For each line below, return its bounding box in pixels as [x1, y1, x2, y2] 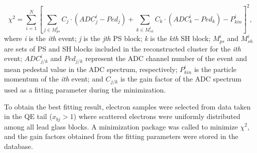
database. [4, 140, 33, 151]
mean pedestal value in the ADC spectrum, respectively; [4, 63, 178, 74]
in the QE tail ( [4, 111, 52, 121]
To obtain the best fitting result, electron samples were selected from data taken [4, 101, 251, 111]
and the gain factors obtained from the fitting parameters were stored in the [4, 131, 238, 141]
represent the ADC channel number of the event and [85, 53, 247, 63]
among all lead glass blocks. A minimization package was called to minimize [4, 121, 238, 131]
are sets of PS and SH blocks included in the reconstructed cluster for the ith [4, 43, 241, 53]
